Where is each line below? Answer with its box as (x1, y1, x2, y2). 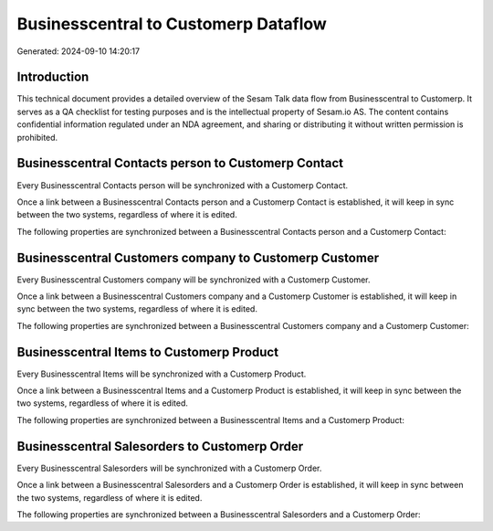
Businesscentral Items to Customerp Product (16, 344, 278, 360)
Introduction (16, 69, 89, 85)
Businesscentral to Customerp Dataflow (16, 14, 328, 34)
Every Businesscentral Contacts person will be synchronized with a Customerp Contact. (16, 179, 349, 191)
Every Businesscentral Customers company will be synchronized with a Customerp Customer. (16, 274, 371, 285)
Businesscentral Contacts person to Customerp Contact (16, 155, 344, 171)
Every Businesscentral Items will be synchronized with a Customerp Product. (16, 368, 307, 379)
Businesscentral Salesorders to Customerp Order (16, 439, 304, 454)
